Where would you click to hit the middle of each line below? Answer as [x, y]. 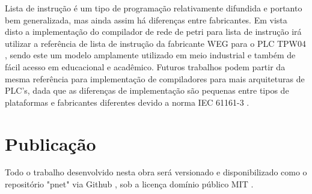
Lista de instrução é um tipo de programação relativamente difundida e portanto [154, 8]
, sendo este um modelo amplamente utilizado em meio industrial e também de [150, 55]
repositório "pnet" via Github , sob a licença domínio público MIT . [129, 184]
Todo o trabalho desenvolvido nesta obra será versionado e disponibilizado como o [156, 172]
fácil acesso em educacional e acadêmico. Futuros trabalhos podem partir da [145, 66]
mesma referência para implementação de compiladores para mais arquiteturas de [155, 78]
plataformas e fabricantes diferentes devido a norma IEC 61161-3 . [127, 102]
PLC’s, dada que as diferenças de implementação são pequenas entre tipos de [147, 90]
